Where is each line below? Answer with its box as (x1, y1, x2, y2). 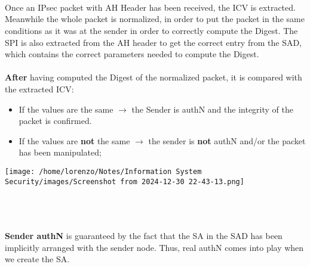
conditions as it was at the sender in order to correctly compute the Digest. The (5, 24, 298, 36)
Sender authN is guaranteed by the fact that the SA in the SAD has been (5, 229, 283, 241)
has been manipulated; (19, 146, 102, 159)
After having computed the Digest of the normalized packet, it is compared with (5, 71, 302, 83)
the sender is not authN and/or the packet (148, 134, 306, 147)
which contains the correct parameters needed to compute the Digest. (5, 48, 259, 60)
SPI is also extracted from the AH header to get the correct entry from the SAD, (5, 36, 302, 48)
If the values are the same (19, 103, 113, 115)
